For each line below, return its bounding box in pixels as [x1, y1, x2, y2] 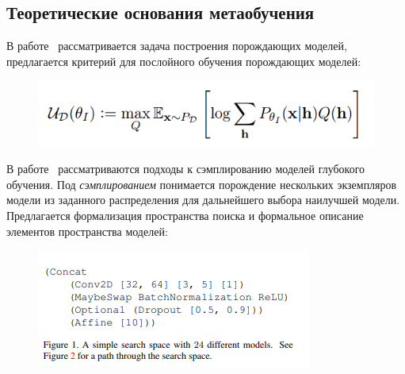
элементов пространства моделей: [6, 222, 168, 239]
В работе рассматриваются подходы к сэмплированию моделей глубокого [6, 160, 365, 177]
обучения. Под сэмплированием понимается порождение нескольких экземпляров [6, 175, 397, 192]
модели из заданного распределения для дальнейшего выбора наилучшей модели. [6, 191, 400, 208]
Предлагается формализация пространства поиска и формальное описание [6, 207, 364, 224]
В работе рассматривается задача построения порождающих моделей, [6, 37, 347, 54]
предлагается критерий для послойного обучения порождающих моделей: [6, 52, 361, 69]
